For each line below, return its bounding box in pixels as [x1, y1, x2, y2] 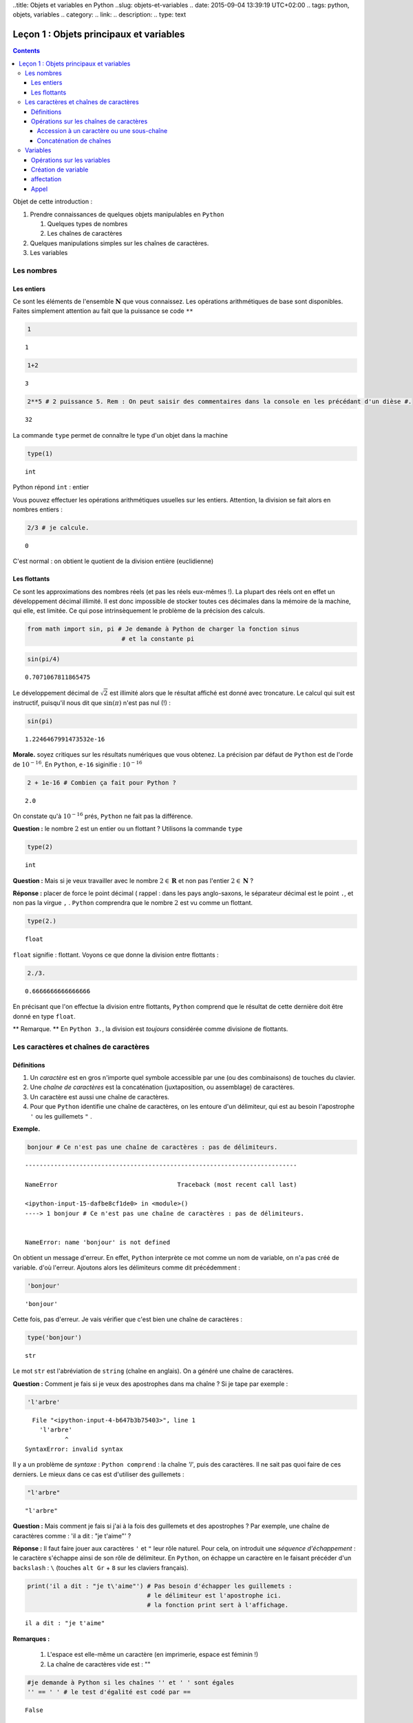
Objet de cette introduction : [12, 197, 93, 206]
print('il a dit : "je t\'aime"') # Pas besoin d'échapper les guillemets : [27, 1582, 293, 1590]
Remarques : [12, 1634, 50, 1643]
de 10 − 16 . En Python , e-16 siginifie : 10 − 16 [12, 759, 142, 768]
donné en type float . [12, 1012, 76, 1020]
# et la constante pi [121, 635, 195, 642]
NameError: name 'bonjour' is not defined [25, 1238, 171, 1246]
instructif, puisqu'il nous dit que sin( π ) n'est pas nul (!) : [12, 698, 171, 706]
